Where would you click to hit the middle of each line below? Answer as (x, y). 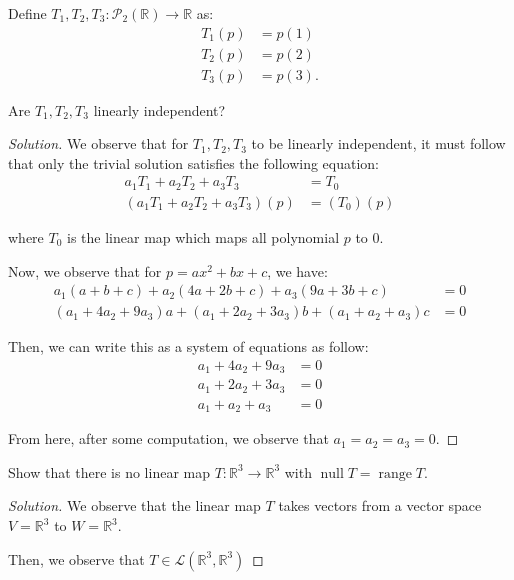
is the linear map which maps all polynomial (203, 236)
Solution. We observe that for (98, 143)
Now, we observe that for (85, 270)
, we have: (297, 270)
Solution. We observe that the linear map (134, 505)
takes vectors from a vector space (380, 505)
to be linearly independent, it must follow (378, 143)
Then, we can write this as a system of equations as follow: (188, 346)
